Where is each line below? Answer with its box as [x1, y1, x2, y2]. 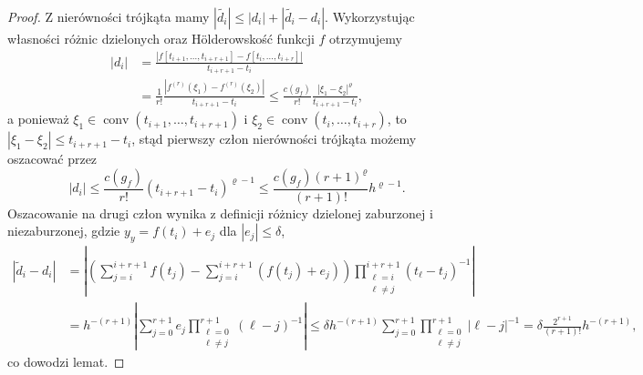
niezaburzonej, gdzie [7, 221, 120, 240]
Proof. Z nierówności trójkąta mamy [7, 7, 210, 25]
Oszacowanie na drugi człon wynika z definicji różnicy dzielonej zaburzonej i [7, 203, 433, 222]
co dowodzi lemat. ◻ [7, 352, 125, 371]
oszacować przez [7, 149, 98, 168]
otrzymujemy [329, 29, 402, 47]
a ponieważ [7, 109, 69, 128]
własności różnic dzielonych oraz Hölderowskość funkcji [7, 29, 315, 47]
